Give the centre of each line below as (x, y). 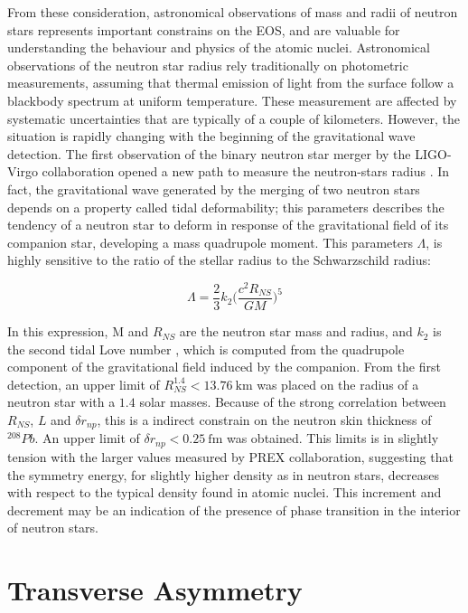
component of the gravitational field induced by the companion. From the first (224, 367)
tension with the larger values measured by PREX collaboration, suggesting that (230, 456)
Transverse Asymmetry (155, 590)
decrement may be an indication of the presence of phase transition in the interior (234, 509)
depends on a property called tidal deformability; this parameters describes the (226, 207)
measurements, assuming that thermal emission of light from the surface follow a (231, 83)
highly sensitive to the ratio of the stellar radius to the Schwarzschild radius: (219, 260)
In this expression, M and (78, 331)
